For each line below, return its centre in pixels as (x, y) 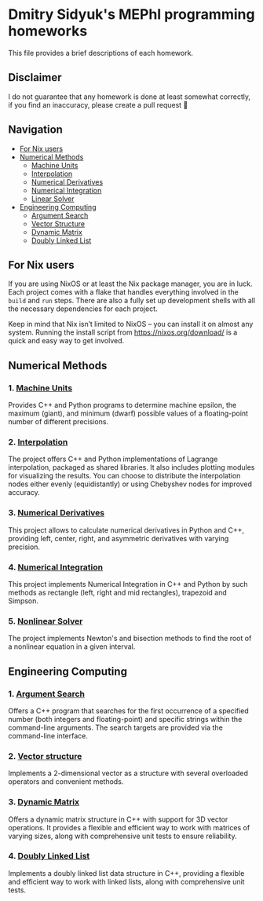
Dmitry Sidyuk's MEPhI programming (131, 15)
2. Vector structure (45, 756)
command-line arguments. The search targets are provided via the (116, 727)
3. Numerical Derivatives (56, 513)
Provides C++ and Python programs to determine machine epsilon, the (122, 405)
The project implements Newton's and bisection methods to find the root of (130, 639)
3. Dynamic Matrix (44, 802)
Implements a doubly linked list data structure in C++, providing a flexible (126, 873)
